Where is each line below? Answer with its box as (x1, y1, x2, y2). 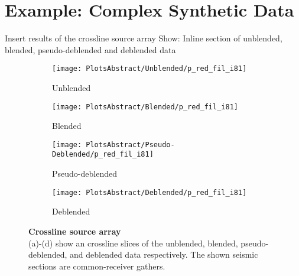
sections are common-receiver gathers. (28, 259, 165, 272)
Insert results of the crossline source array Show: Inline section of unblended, (5, 32, 282, 44)
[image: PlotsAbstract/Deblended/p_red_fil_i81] (52, 188, 247, 197)
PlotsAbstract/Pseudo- (86, 140, 175, 149)
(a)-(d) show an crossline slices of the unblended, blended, (28, 236, 238, 249)
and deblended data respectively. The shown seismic (70, 248, 258, 261)
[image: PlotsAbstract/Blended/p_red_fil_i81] (52, 102, 238, 111)
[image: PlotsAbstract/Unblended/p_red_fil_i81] (52, 64, 247, 73)
